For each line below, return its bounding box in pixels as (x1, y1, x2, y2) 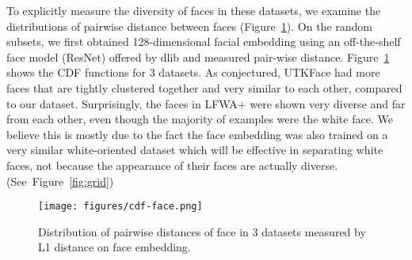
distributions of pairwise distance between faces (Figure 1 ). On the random (6, 17, 372, 34)
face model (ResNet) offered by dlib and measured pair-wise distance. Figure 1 (6, 48, 390, 65)
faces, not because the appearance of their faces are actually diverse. (6, 156, 338, 173)
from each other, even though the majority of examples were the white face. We (6, 111, 393, 127)
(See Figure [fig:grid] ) (6, 172, 114, 189)
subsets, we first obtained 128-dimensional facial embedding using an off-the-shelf (6, 33, 401, 50)
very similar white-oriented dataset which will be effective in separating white (6, 141, 383, 158)
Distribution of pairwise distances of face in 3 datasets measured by (38, 223, 366, 239)
